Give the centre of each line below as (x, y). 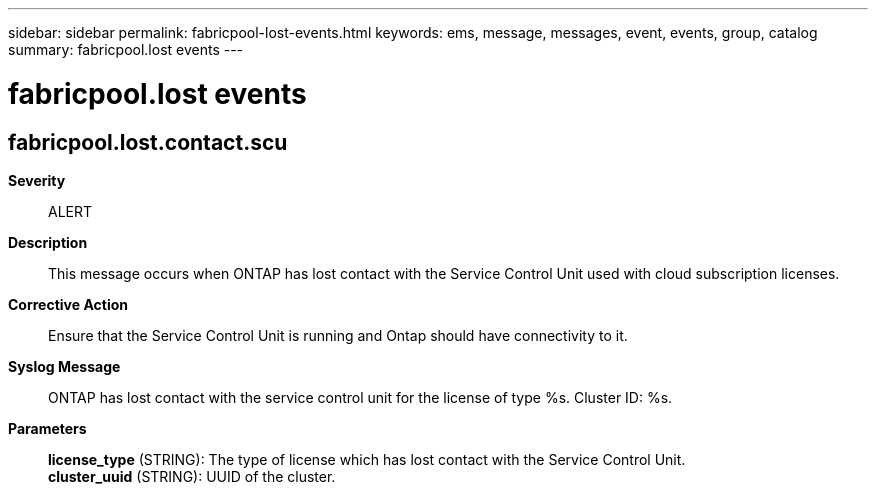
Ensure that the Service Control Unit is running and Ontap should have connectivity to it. (338, 335)
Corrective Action (68, 304)
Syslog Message (64, 366)
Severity (37, 180)
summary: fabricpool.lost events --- (126, 49)
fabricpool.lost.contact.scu (148, 142)
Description (48, 242)
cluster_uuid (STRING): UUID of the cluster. (192, 476)
